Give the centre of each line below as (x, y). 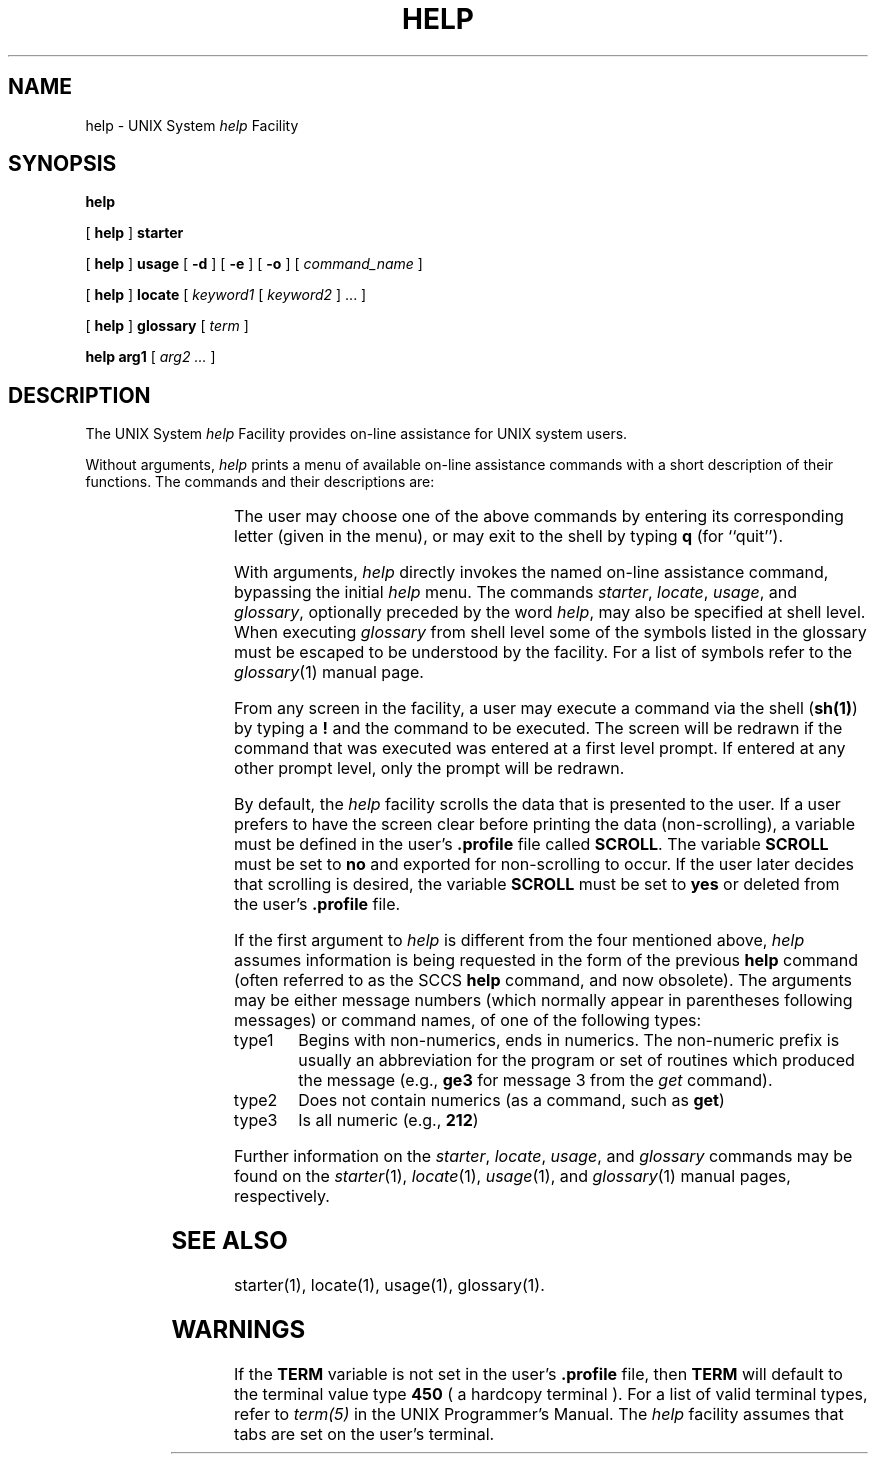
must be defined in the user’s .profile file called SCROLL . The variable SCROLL (531, 844)
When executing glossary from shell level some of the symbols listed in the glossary (550, 632)
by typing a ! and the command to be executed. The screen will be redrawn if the (538, 728)
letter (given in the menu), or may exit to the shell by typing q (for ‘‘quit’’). (508, 536)
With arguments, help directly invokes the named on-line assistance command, (531, 572)
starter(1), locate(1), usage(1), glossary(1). (389, 1285)
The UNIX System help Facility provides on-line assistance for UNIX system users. (356, 434)
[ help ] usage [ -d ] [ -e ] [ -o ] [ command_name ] (254, 264)
